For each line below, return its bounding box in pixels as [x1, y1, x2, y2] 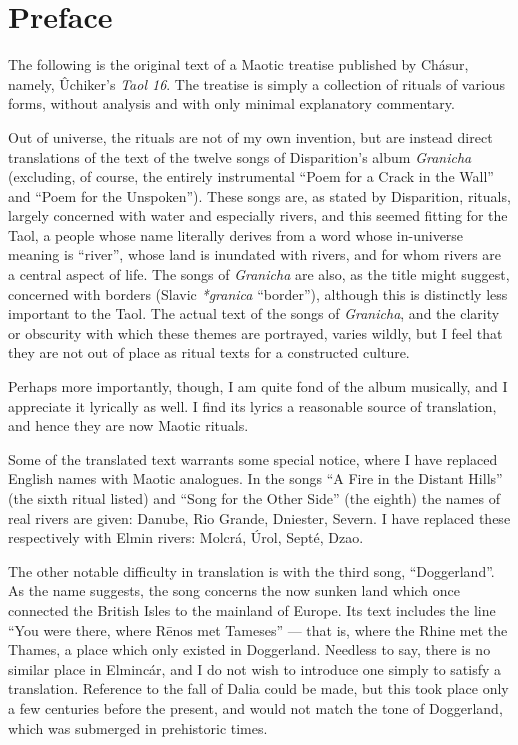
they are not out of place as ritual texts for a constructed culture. [8, 342, 410, 363]
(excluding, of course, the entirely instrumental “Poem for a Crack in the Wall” [8, 166, 494, 187]
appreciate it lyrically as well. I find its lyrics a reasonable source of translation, [8, 395, 497, 416]
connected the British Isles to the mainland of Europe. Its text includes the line [8, 599, 496, 620]
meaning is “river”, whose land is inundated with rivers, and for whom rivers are [8, 244, 502, 265]
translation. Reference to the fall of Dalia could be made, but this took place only [8, 678, 509, 699]
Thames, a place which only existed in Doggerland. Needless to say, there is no [8, 639, 491, 660]
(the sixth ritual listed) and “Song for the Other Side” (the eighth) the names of [8, 488, 500, 508]
